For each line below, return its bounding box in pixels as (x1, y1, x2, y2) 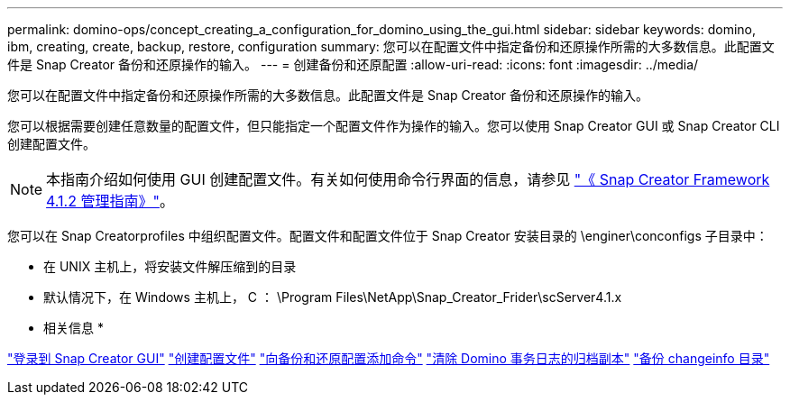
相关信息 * (43, 320, 104, 335)
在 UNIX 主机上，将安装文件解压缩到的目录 (43, 259, 297, 274)
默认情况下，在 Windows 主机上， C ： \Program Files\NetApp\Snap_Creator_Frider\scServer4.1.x (43, 289, 622, 305)
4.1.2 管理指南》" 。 (46, 192, 174, 210)
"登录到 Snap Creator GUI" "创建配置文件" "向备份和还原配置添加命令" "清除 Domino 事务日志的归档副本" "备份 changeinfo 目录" (7, 351, 770, 366)
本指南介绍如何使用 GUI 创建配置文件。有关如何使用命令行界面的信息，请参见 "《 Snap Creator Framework (46, 170, 770, 188)
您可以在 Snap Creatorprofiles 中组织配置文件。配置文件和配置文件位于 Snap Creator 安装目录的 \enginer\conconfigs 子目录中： (7, 228, 768, 243)
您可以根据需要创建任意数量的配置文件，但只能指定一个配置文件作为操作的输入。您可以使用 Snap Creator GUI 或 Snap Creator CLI (7, 118, 780, 133)
